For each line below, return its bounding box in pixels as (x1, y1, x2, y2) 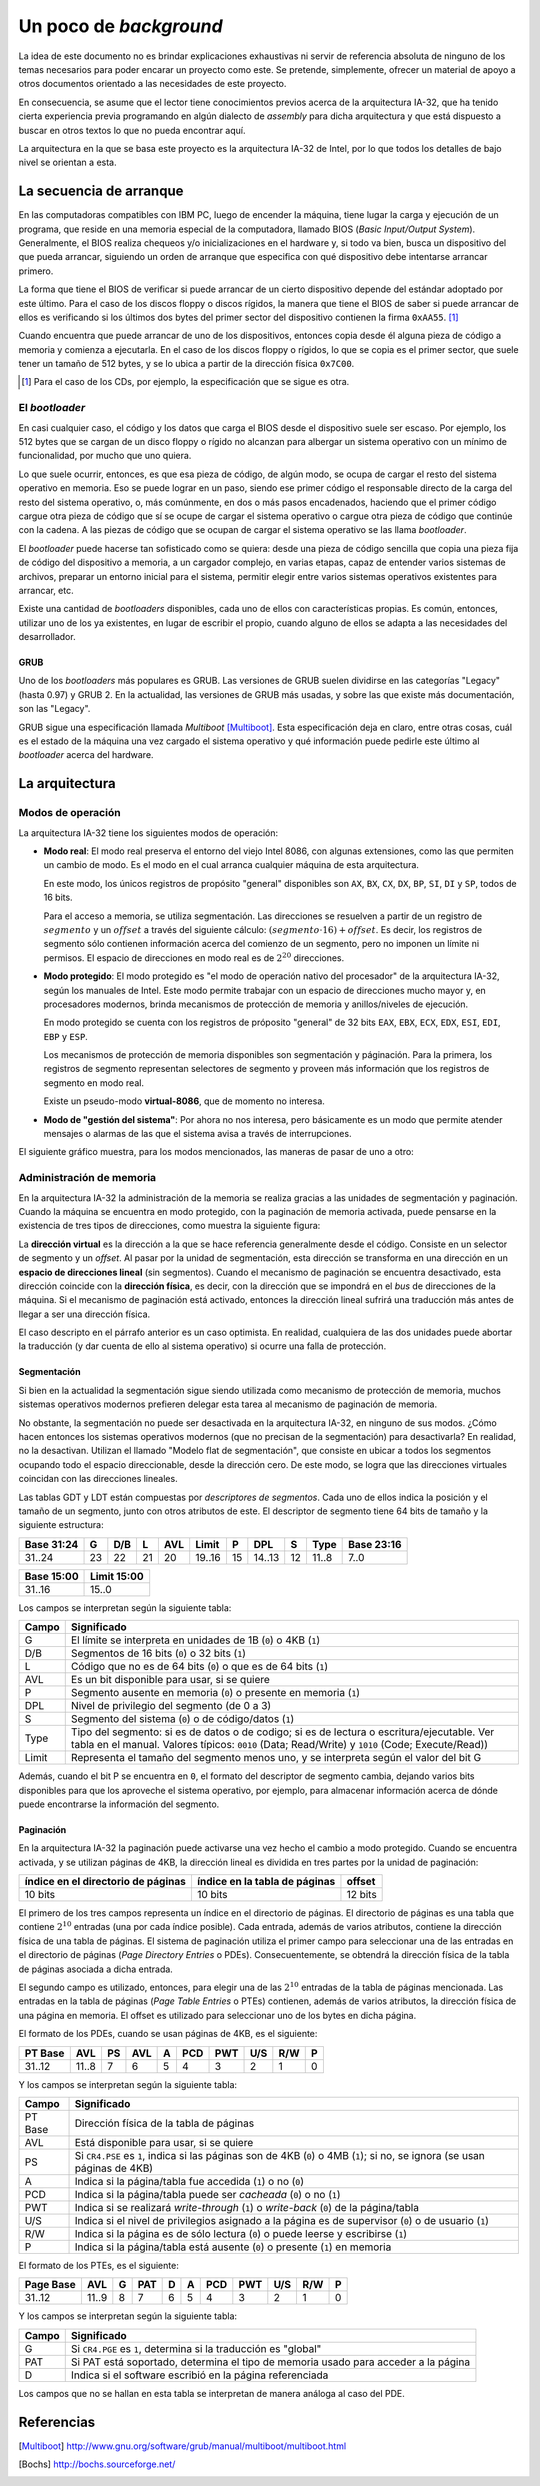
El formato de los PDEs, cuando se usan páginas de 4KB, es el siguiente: (18, 2028, 318, 2040)
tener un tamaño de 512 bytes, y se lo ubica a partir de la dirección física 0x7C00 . (18, 358, 355, 370)
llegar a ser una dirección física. (18, 1308, 151, 1320)
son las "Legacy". (18, 703, 91, 715)
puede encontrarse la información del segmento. (18, 1798, 220, 1810)
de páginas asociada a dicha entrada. (18, 1963, 174, 1975)
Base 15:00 (24, 1569, 79, 1583)
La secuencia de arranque (18, 183, 184, 200)
